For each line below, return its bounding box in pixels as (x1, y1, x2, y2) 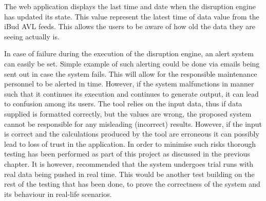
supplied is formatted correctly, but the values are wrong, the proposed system (4, 108, 252, 119)
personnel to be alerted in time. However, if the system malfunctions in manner (4, 78, 254, 89)
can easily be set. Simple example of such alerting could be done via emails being (4, 58, 260, 69)
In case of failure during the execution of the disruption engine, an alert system (4, 48, 254, 59)
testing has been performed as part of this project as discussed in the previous (4, 148, 250, 159)
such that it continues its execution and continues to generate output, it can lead (4, 88, 259, 99)
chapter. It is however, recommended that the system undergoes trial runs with (4, 158, 254, 169)
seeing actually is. (4, 31, 60, 41)
